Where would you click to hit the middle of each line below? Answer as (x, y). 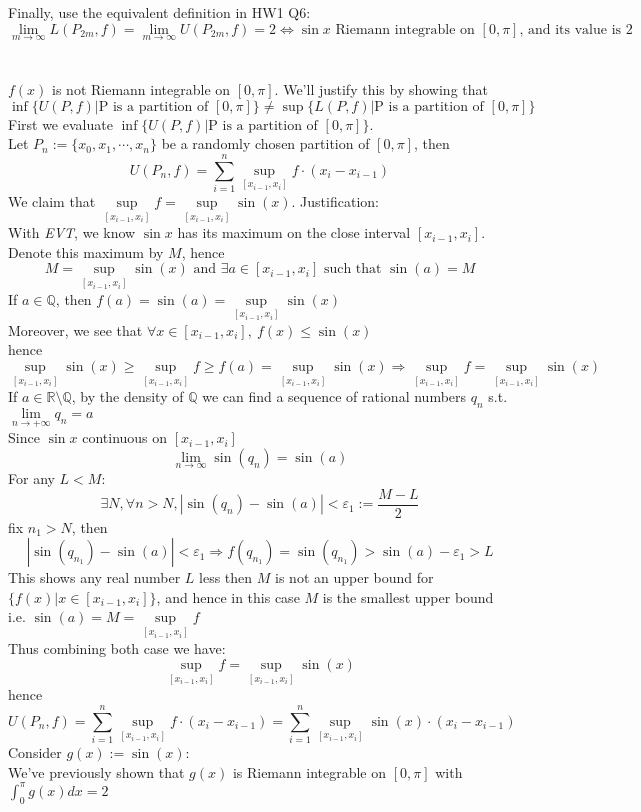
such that (352, 269)
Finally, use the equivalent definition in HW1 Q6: (159, 12)
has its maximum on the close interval (294, 232)
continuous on (125, 437)
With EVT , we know (72, 232)
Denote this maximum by (86, 251)
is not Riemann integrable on (141, 89)
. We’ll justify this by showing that (381, 89)
